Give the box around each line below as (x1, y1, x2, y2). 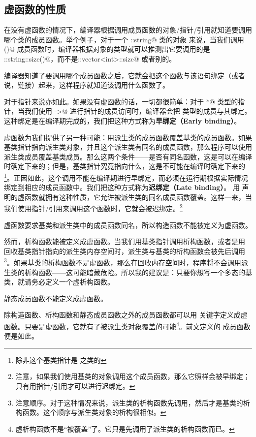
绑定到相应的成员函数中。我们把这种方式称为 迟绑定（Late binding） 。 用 (4, 182, 240, 192)
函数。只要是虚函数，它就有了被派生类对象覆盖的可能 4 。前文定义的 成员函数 (4, 320, 251, 331)
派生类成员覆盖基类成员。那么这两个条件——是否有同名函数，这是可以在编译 (4, 151, 252, 161)
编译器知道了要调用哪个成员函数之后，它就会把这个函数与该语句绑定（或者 (4, 70, 245, 80)
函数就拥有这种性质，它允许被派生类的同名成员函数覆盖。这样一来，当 (24, 191, 252, 202)
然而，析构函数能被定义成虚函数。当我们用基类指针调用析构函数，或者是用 (4, 236, 245, 247)
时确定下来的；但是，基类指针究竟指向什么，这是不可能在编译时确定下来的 (4, 161, 245, 171)
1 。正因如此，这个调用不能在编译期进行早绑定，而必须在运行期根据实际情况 (4, 171, 248, 183)
